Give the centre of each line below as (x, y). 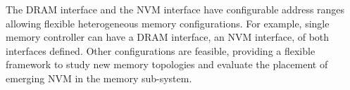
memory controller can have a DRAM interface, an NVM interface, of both (168, 37)
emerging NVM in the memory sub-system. (99, 78)
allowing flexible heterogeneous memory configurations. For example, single (168, 23)
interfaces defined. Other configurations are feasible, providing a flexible (161, 50)
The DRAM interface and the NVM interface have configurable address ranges (175, 9)
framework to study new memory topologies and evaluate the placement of (167, 64)
